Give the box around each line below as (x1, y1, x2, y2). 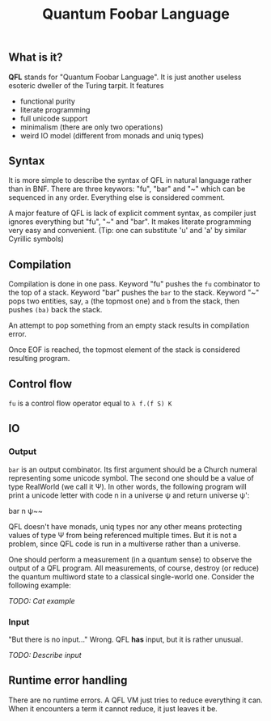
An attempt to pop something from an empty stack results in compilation (8, 320, 250, 330)
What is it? (8, 50, 63, 65)
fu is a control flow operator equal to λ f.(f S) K (8, 398, 172, 409)
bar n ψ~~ (8, 506, 43, 515)
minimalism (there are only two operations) (19, 122, 163, 132)
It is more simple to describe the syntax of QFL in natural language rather (8, 176, 252, 185)
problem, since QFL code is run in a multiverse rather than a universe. (8, 539, 241, 549)
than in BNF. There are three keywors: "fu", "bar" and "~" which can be (8, 184, 246, 194)
